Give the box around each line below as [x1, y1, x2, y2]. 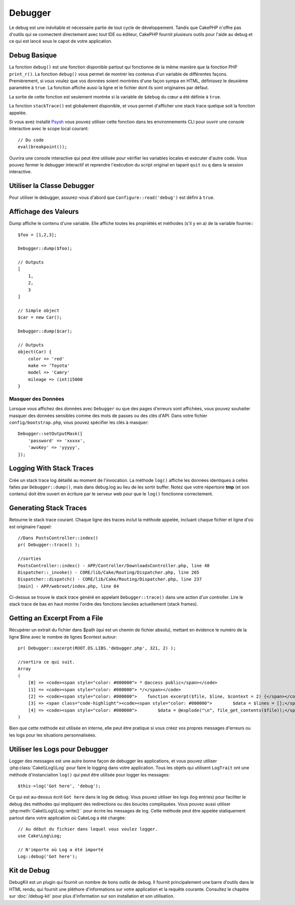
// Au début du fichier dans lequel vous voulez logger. [18, 826, 158, 832]
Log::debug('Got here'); [18, 854, 78, 859]
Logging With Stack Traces [9, 464, 94, 473]
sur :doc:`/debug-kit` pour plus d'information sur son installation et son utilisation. [9, 893, 175, 899]
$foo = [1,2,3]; [18, 232, 57, 237]
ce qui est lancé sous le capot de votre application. [9, 38, 113, 44]
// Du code [18, 137, 44, 143]
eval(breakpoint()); [18, 144, 67, 150]
